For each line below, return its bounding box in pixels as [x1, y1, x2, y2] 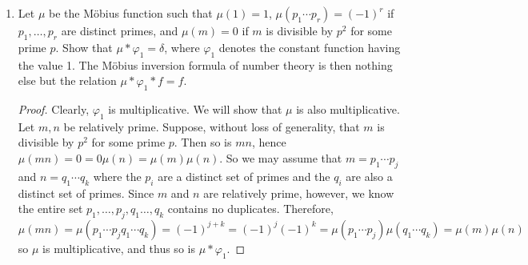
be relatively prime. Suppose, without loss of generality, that [63, 118, 360, 135]
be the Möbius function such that [48, 5, 213, 21]
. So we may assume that [219, 149, 342, 166]
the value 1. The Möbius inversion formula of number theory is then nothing [18, 56, 393, 73]
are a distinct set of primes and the [158, 167, 330, 184]
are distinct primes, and [61, 22, 178, 38]
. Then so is [174, 134, 232, 151]
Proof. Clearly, [18, 100, 90, 117]
